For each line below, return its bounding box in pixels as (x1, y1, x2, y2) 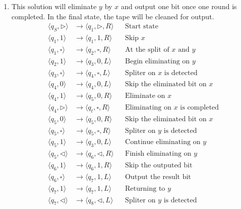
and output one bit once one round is (121, 1, 237, 11)
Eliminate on (125, 92, 165, 100)
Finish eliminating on (125, 150, 192, 158)
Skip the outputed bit (125, 162, 193, 169)
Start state (125, 23, 158, 30)
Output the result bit (125, 173, 191, 181)
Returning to (125, 185, 165, 192)
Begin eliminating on (125, 57, 190, 65)
